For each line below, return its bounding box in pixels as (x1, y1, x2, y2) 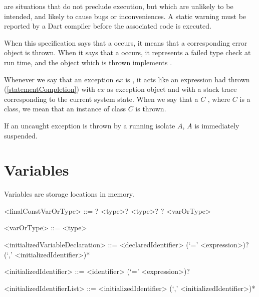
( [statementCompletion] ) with (4, 84, 95, 94)
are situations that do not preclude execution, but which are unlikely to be (4, 1, 233, 11)
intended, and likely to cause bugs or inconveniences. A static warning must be (4, 11, 246, 21)
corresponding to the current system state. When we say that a (4, 93, 198, 104)
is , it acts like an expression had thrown (125, 74, 250, 84)
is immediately (194, 120, 239, 130)
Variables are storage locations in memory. (4, 189, 134, 199)
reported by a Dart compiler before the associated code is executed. (4, 21, 211, 31)
